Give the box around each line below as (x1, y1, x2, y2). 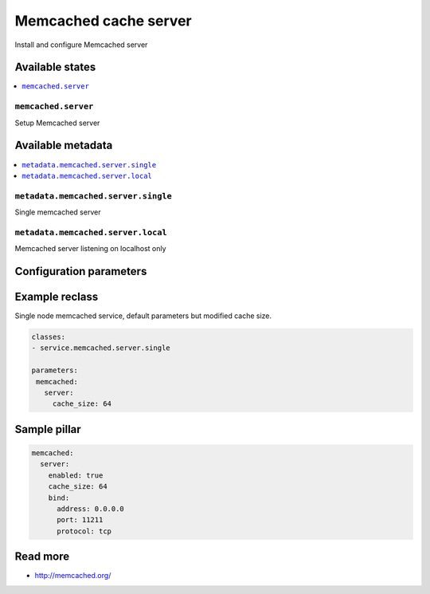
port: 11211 (57, 515, 104, 525)
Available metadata (14, 139, 113, 152)
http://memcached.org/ (34, 571, 111, 580)
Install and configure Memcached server (14, 40, 148, 49)
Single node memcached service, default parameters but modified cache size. (14, 311, 272, 321)
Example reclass (14, 290, 99, 303)
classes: (31, 332, 66, 342)
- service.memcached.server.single (31, 344, 170, 352)
